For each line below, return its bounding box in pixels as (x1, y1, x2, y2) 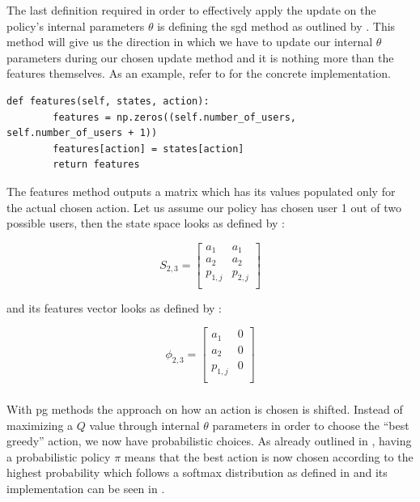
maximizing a (6, 416, 74, 433)
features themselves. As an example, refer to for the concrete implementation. (6, 65, 391, 82)
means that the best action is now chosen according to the (124, 448, 414, 465)
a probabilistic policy (6, 448, 111, 465)
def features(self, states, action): (6, 95, 210, 107)
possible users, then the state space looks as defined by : (6, 215, 286, 232)
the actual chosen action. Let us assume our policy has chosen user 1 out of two (6, 198, 402, 215)
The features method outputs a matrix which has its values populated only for (6, 182, 396, 199)
